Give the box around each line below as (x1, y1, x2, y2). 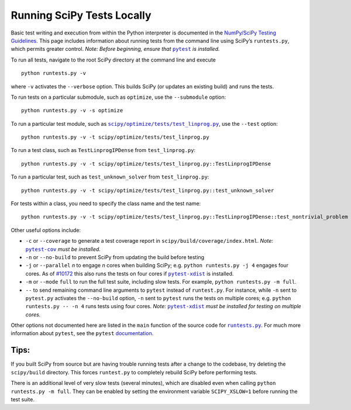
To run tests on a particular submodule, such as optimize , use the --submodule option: (11, 94, 226, 101)
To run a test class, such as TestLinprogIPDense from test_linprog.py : (11, 147, 196, 154)
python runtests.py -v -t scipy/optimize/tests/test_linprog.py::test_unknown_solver (21, 187, 274, 194)
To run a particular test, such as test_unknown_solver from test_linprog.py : (11, 173, 209, 181)
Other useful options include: (11, 226, 81, 233)
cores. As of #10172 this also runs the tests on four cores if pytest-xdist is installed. (25, 270, 234, 277)
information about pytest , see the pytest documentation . (11, 330, 154, 337)
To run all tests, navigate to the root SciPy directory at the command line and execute (11, 56, 216, 63)
